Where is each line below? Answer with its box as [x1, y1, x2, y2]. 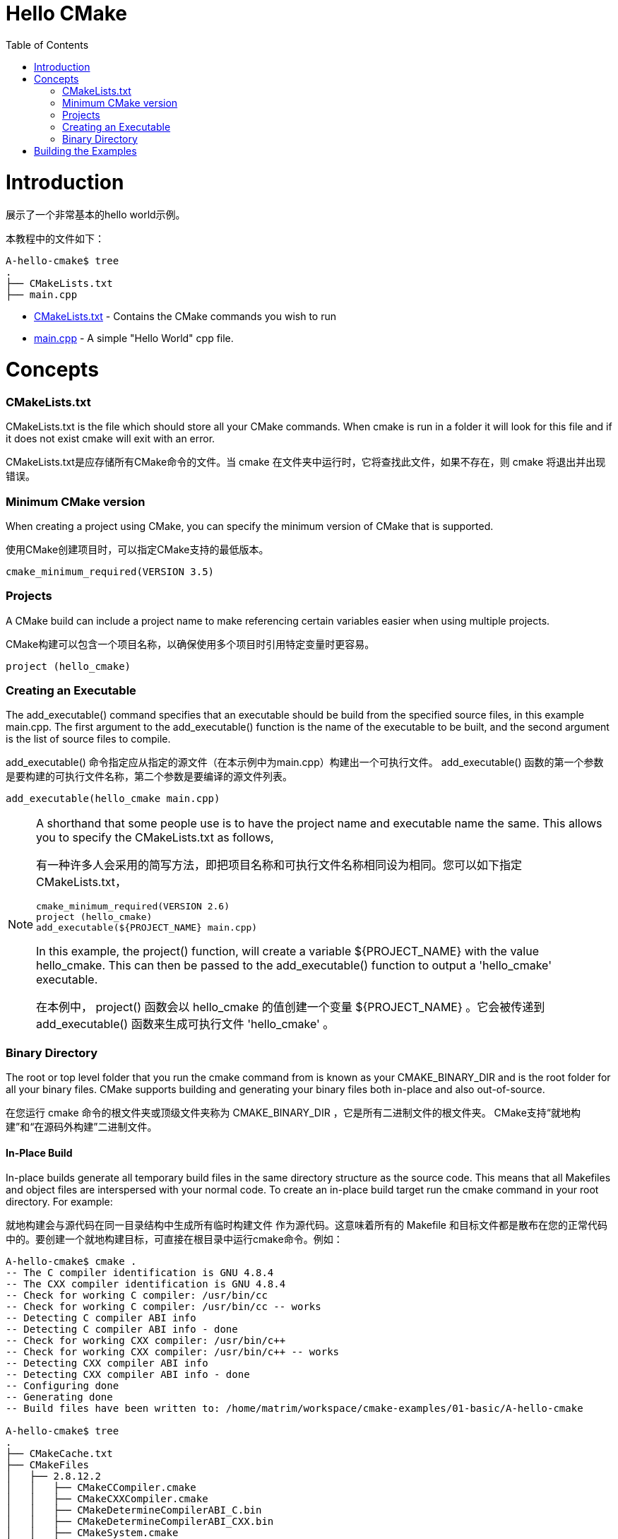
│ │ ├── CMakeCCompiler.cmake [6, 1482, 196, 1494]
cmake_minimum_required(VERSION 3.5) [6, 565, 215, 577]
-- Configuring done [6, 1380, 119, 1392]
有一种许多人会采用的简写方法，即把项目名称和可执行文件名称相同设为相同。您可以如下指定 [36, 858, 523, 873]
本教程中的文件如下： [6, 232, 105, 245]
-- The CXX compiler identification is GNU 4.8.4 [6, 1278, 286, 1290]
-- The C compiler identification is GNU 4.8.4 [6, 1267, 274, 1279]
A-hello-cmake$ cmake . [6, 1256, 137, 1268]
